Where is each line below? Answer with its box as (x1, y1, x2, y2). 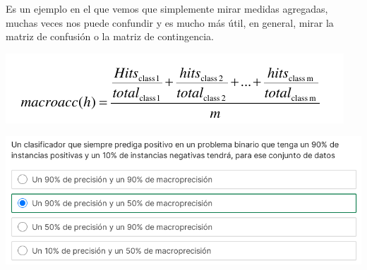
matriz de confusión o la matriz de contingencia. (6, 29, 214, 44)
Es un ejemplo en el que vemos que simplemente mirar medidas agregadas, (6, 1, 328, 16)
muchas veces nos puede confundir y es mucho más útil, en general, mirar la (6, 15, 334, 30)
